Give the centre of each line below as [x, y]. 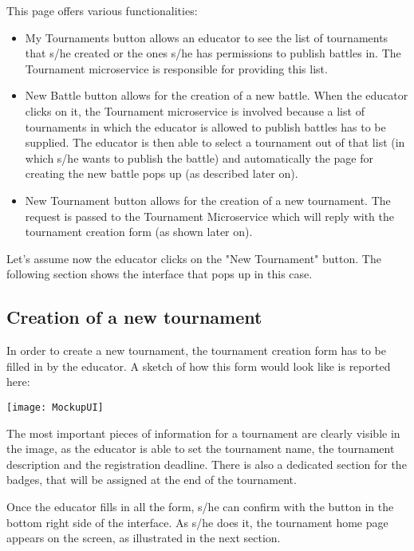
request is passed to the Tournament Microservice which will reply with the [209, 216]
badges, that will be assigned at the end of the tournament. [152, 480]
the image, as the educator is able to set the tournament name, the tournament [201, 449]
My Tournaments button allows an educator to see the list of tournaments [207, 37]
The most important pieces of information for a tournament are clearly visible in [203, 433]
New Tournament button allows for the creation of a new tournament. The [208, 200]
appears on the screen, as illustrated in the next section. [144, 538]
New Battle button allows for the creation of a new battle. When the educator [217, 95]
